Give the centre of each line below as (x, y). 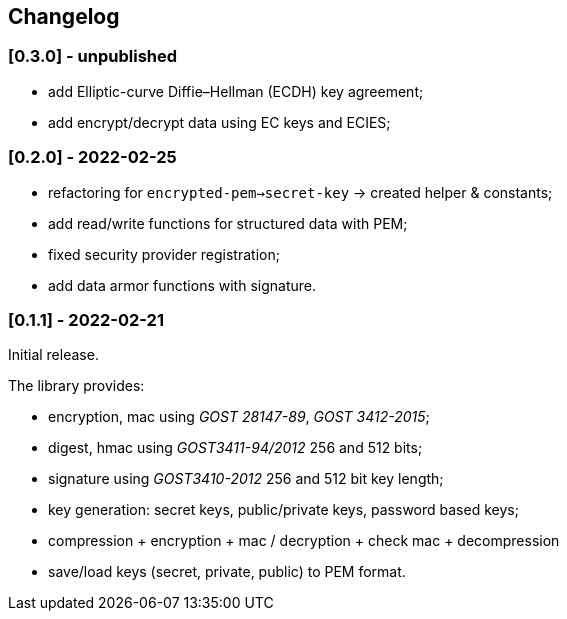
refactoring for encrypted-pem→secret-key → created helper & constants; (300, 192)
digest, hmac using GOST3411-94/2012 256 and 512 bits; (235, 448)
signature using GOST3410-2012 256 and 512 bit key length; (246, 479)
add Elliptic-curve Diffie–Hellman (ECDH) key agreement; (236, 91)
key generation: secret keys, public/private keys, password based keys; (283, 510)
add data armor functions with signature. (182, 285)
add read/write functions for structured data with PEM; (228, 223)
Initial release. (53, 355)
